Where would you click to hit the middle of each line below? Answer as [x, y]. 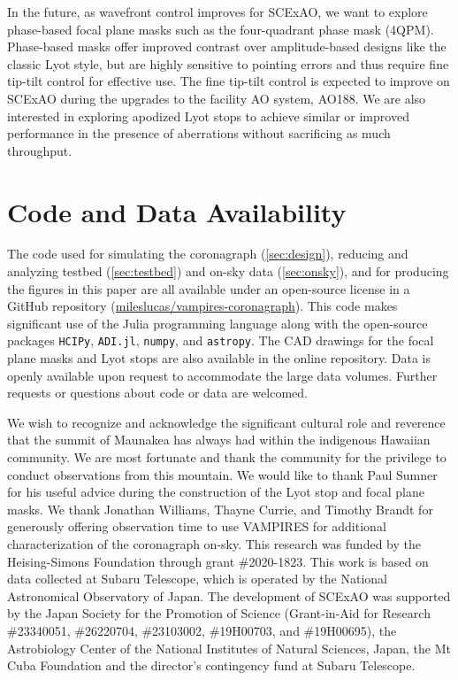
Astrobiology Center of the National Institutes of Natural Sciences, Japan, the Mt [229, 648]
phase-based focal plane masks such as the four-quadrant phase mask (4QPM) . [221, 29]
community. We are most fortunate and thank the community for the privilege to [227, 457]
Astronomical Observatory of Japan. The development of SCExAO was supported [229, 595]
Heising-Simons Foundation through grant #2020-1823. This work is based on [218, 561]
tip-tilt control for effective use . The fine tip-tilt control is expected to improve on [229, 81]
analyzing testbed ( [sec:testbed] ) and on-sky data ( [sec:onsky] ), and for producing [228, 271]
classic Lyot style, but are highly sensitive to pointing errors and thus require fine [228, 63]
